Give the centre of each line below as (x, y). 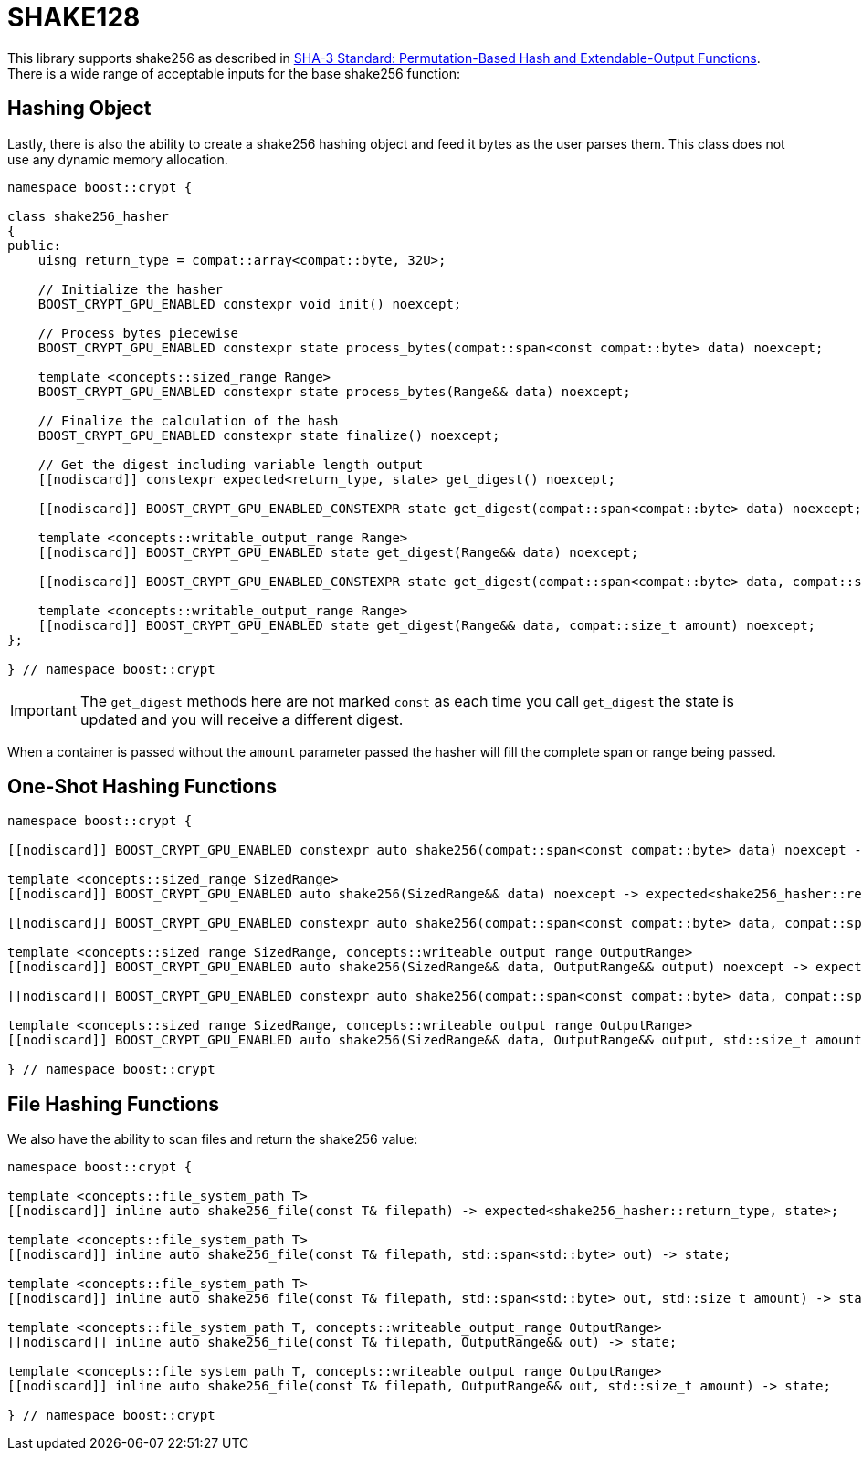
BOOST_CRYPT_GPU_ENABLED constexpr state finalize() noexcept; (269, 435)
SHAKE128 (74, 17)
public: (35, 245)
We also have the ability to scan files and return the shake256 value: (213, 1139)
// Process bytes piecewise (138, 333)
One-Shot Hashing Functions (142, 787)
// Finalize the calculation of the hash (188, 420)
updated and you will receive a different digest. (242, 719)
